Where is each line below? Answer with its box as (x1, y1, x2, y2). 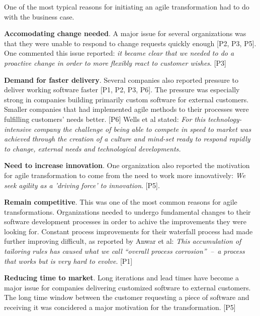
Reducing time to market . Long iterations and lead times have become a (4, 272, 239, 283)
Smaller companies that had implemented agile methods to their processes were (4, 104, 249, 114)
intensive (4, 123, 32, 134)
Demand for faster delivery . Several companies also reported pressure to (4, 74, 238, 85)
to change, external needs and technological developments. (4, 143, 181, 153)
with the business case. (4, 11, 74, 22)
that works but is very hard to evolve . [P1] (4, 255, 133, 266)
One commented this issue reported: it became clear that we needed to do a (4, 48, 234, 58)
